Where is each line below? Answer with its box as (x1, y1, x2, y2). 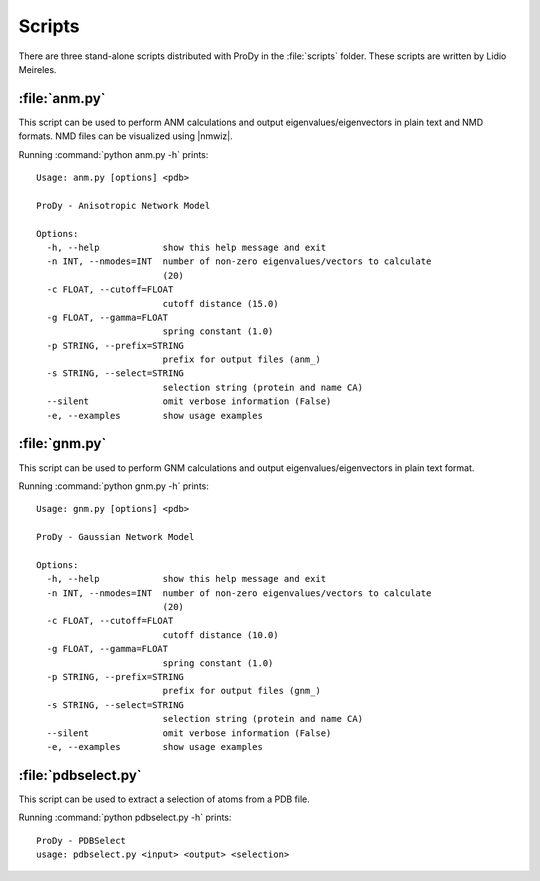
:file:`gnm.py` (18, 435, 107, 452)
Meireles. (18, 63, 57, 75)
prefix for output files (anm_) (162, 354, 322, 365)
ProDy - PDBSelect (36, 835, 127, 846)
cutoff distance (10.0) (162, 629, 279, 640)
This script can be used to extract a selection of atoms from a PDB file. (18, 793, 310, 805)
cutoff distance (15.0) (162, 298, 279, 309)
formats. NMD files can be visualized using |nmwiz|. (18, 130, 234, 142)
